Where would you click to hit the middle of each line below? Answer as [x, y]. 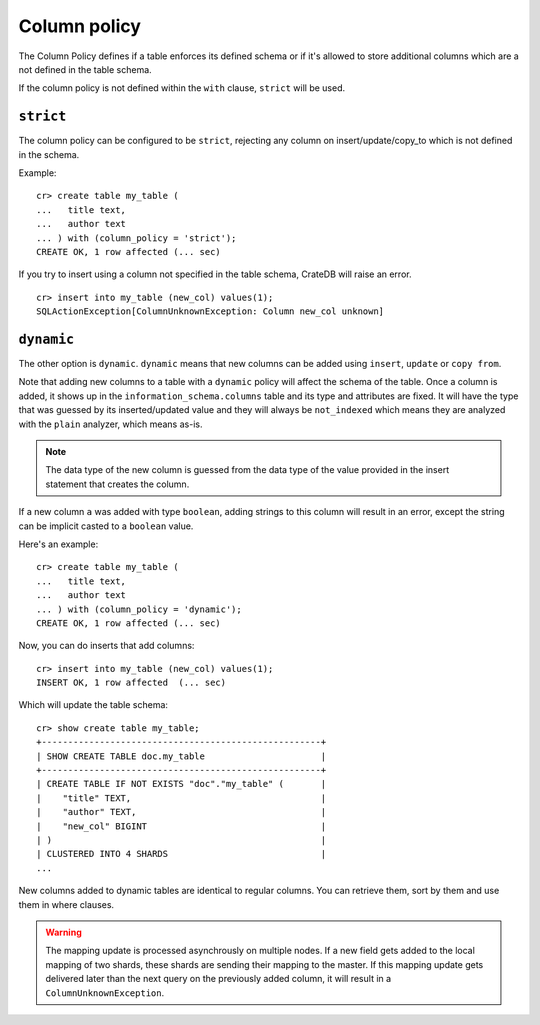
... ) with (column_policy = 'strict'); [136, 238]
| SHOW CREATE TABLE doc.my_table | [181, 756]
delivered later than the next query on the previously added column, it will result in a [218, 979]
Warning [63, 932]
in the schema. [49, 154]
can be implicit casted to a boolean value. [106, 526]
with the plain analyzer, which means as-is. [110, 424]
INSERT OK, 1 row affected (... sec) [131, 683]
